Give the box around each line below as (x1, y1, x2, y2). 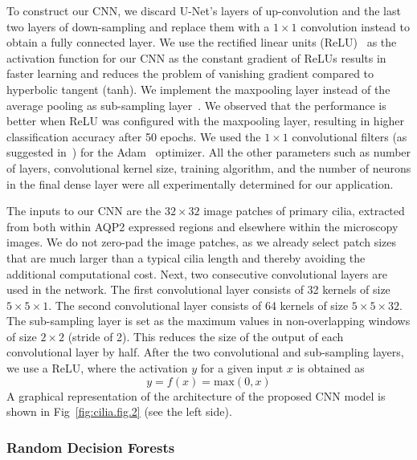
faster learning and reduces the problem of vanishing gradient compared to (6, 65, 374, 82)
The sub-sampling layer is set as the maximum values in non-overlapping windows (6, 312, 411, 329)
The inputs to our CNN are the (6, 202, 161, 219)
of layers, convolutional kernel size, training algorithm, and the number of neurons (6, 159, 411, 176)
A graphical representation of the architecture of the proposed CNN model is (6, 387, 386, 404)
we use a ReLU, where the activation (6, 360, 188, 377)
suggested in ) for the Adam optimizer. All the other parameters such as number (6, 144, 411, 161)
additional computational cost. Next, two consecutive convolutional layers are (6, 265, 387, 282)
